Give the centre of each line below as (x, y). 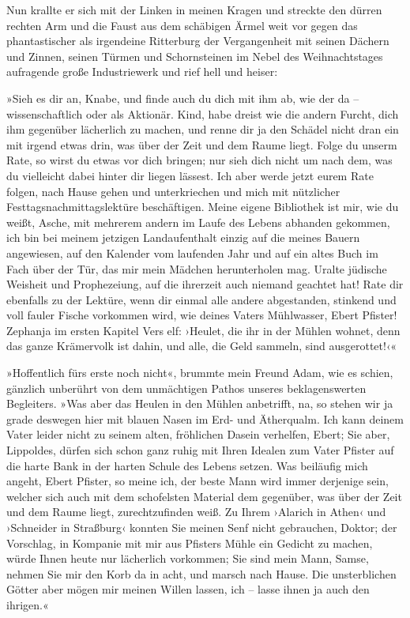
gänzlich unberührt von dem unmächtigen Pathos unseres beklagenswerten (186, 388)
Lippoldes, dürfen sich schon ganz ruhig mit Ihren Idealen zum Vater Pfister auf (200, 450)
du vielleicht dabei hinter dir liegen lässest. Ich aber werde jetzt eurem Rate (190, 175)
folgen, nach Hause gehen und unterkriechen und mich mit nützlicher (173, 191)
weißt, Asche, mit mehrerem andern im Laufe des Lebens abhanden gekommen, (198, 222)
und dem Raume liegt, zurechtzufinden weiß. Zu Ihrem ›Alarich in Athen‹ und (196, 512)
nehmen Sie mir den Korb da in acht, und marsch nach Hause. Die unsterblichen (201, 573)
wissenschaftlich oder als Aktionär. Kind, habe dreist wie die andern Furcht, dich (203, 113)
